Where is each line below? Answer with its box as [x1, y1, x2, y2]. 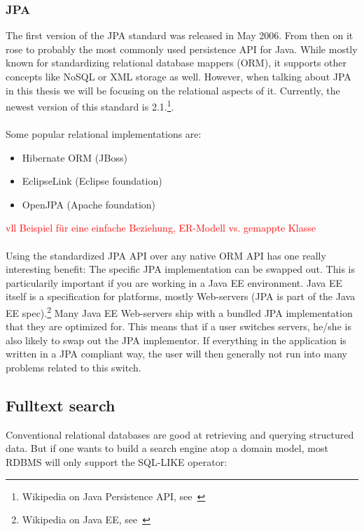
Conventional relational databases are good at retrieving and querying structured [6, 427, 354, 441]
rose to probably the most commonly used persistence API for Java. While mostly [6, 41, 358, 56]
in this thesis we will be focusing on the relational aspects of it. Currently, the [6, 83, 340, 97]
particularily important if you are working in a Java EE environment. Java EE [6, 275, 342, 290]
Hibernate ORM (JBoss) [22, 150, 127, 164]
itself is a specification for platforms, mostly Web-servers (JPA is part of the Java [6, 289, 356, 304]
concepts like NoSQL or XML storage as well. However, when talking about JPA [6, 69, 351, 83]
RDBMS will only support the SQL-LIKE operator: [6, 454, 227, 469]
